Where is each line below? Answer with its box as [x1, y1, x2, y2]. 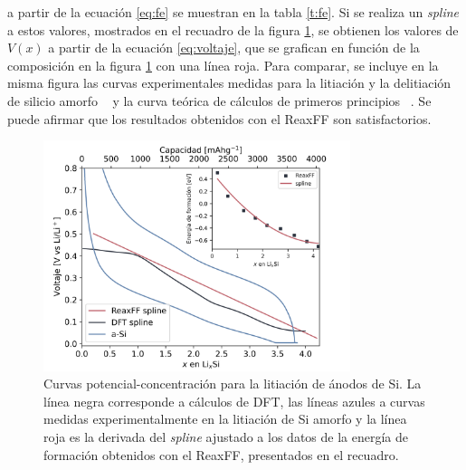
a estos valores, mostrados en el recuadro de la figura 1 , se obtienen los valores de [7, 20, 459, 39]
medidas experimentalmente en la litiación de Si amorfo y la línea [43, 409, 407, 428]
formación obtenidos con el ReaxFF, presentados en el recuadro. [43, 445, 399, 464]
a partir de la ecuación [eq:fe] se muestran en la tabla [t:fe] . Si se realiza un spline [7, 3, 460, 21]
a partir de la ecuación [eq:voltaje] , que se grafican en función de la [48, 38, 420, 57]
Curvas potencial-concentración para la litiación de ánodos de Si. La [43, 374, 422, 393]
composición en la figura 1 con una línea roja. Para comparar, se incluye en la [7, 55, 439, 74]
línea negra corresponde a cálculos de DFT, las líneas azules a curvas [43, 391, 425, 410]
